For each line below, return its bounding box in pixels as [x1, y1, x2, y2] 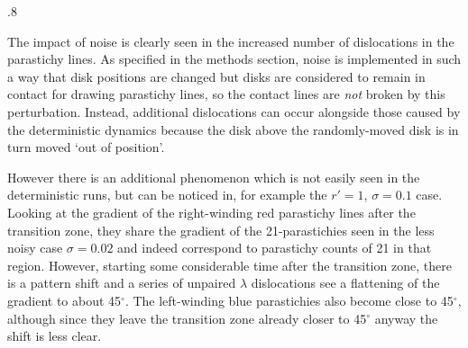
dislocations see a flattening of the [251, 273, 440, 292]
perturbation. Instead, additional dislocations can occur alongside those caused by [7, 102, 461, 120]
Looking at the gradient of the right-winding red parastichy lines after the [7, 202, 416, 221]
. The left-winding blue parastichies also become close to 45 [124, 290, 454, 309]
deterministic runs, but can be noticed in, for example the [7, 185, 327, 204]
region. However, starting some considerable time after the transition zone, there [7, 255, 452, 274]
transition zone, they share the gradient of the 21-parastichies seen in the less [7, 220, 435, 239]
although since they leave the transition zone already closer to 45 [7, 308, 367, 327]
